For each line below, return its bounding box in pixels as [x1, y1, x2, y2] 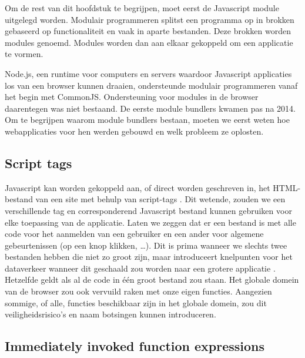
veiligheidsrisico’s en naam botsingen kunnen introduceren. [5, 308, 216, 320]
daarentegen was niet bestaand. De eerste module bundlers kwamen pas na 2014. [5, 102, 296, 114]
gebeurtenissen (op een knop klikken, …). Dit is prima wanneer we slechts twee [5, 239, 287, 251]
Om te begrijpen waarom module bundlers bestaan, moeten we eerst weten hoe [5, 113, 290, 126]
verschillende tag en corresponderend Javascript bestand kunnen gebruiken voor [5, 204, 292, 216]
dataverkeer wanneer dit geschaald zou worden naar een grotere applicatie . [5, 262, 276, 274]
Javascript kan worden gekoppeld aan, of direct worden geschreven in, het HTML [5, 181, 298, 193]
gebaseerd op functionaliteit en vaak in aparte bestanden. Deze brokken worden [5, 25, 291, 37]
